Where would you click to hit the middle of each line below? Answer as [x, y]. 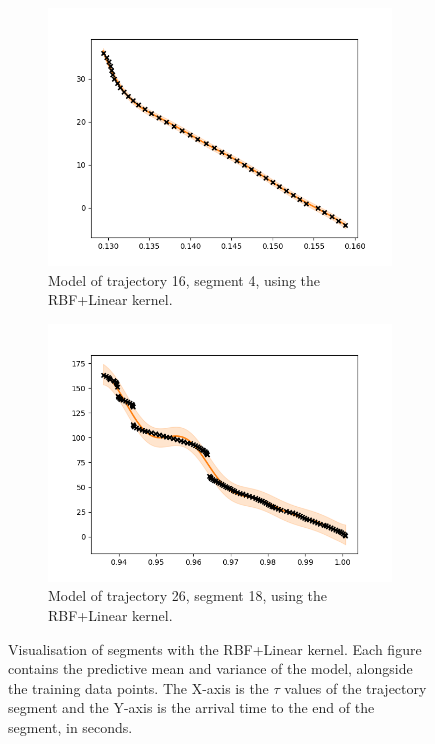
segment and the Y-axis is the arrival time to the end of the [191, 707]
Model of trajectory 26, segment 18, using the [188, 595]
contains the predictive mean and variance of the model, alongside [210, 668]
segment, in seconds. [70, 726]
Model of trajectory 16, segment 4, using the [184, 279]
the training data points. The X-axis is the [138, 687]
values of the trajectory [355, 687]
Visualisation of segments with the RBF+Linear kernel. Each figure [215, 648]
